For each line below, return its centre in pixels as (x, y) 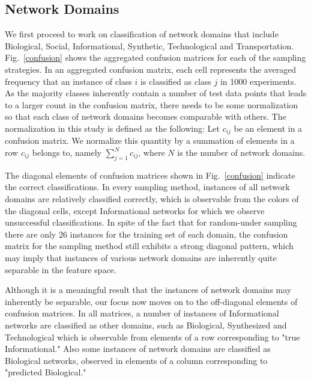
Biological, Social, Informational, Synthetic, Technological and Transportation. (149, 45)
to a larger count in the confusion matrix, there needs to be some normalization (152, 104)
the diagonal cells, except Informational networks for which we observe (135, 210)
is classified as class (176, 81)
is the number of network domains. (241, 152)
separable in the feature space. (61, 269)
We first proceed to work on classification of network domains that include (142, 34)
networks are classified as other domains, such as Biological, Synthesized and (146, 325)
